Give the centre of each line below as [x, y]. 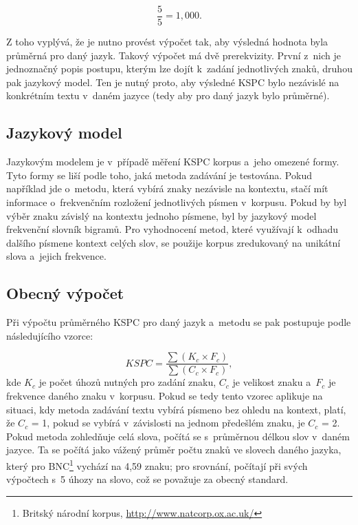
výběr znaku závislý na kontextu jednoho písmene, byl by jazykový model [161, 215]
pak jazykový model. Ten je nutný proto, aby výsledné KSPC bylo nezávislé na [173, 82]
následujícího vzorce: [50, 335]
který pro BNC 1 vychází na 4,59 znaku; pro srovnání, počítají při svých [157, 465]
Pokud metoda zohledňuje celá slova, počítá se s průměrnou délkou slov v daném [178, 436]
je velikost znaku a [272, 382]
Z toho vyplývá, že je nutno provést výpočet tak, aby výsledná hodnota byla [167, 42]
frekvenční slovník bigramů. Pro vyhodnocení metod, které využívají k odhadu [172, 229]
